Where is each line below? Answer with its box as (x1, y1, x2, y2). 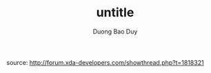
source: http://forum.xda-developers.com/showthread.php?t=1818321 (6, 58, 204, 66)
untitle (96, 5, 134, 20)
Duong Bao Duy (92, 27, 138, 35)
